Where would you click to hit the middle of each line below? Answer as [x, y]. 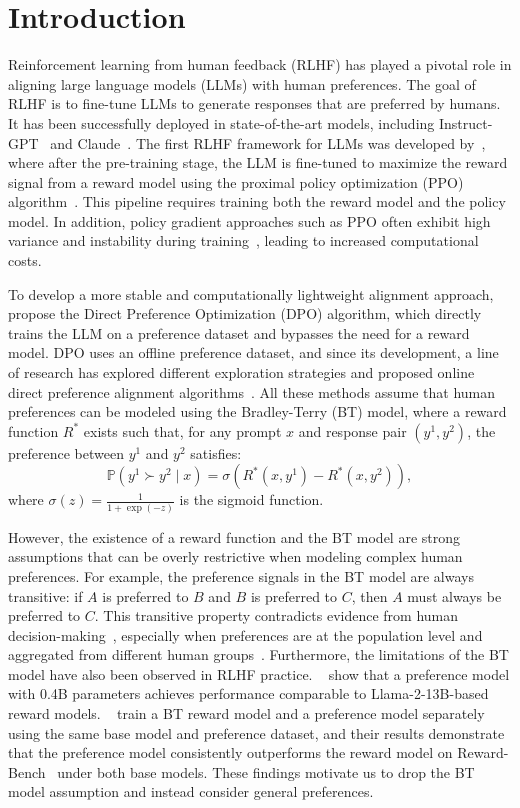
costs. [25, 260]
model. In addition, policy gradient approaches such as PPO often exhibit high [249, 220]
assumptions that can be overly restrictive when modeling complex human [235, 556]
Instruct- [465, 122]
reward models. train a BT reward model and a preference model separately [246, 713]
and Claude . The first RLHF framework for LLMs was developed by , [268, 142]
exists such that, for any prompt [182, 430]
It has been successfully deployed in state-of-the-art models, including [221, 122]
